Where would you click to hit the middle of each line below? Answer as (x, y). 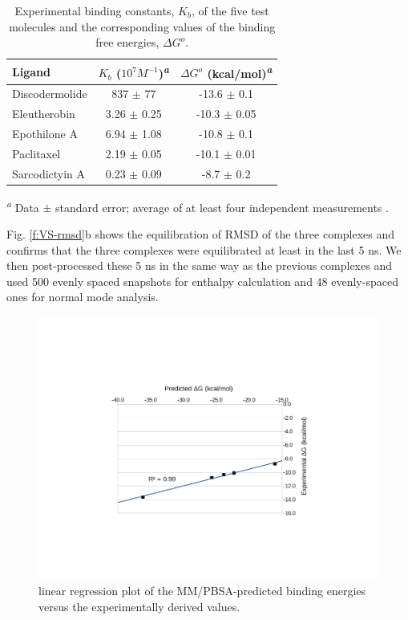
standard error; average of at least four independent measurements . (222, 207)
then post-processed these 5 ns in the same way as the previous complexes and (199, 265)
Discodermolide (50, 94)
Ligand (31, 71)
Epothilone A (45, 133)
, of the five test (230, 10)
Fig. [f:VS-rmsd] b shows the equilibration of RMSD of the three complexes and (201, 234)
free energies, (127, 42)
